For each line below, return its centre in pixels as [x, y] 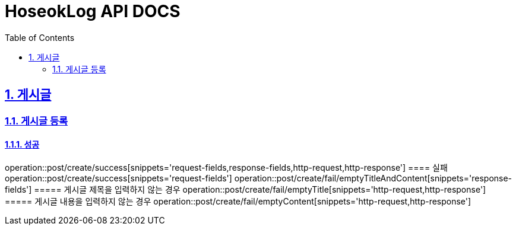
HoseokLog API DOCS [93, 11]
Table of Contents [40, 37]
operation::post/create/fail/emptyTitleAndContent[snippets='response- [373, 178]
